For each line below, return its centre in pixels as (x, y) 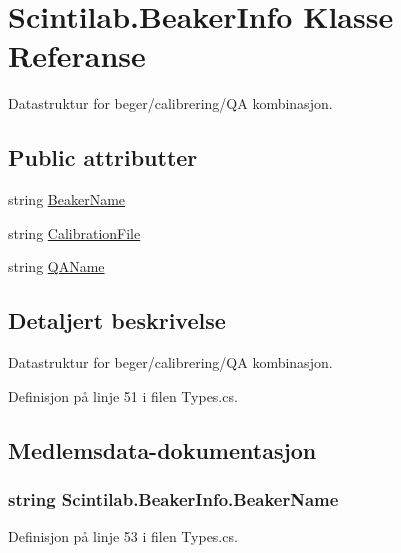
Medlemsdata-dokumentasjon (162, 449)
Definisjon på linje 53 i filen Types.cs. (123, 536)
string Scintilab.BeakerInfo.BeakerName (173, 498)
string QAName (56, 266)
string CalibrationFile (74, 232)
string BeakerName (67, 199)
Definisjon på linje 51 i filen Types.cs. (123, 395)
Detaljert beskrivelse (117, 320)
